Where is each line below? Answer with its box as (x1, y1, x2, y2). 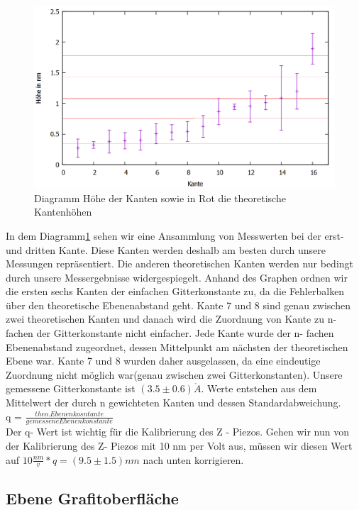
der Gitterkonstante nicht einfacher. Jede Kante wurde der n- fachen (36, 326, 334, 340)
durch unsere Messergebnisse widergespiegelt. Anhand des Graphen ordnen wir (6, 270, 348, 284)
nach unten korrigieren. (143, 452, 244, 467)
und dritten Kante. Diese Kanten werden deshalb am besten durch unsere (6, 242, 326, 257)
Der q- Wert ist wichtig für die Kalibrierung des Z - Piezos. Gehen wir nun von (6, 424, 349, 439)
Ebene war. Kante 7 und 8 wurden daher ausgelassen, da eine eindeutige (6, 353, 321, 368)
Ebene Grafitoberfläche (6, 487, 179, 509)
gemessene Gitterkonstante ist (6, 381, 136, 396)
